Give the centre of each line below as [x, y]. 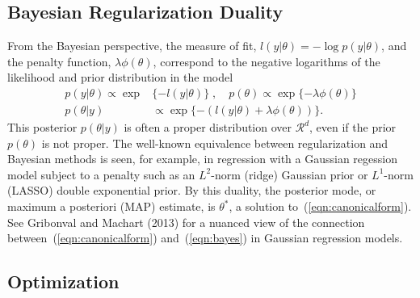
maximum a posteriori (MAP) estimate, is [111, 206]
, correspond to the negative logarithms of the [267, 61]
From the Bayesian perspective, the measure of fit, [132, 46]
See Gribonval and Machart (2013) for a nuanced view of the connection [186, 222]
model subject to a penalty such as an [101, 174]
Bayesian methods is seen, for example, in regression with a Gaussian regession [202, 159]
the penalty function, [59, 61]
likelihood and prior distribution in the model [120, 77]
